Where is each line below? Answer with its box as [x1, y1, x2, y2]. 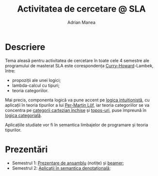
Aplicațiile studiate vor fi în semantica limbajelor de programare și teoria [5, 122, 148, 128]
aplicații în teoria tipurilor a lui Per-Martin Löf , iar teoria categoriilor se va [5, 102, 150, 108]
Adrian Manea [67, 19, 96, 25]
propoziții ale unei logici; [12, 77, 61, 83]
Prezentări [5, 144, 48, 155]
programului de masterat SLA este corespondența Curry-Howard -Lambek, [5, 63, 154, 68]
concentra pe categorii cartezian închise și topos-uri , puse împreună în [5, 107, 147, 113]
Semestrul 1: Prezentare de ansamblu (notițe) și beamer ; [12, 160, 125, 166]
